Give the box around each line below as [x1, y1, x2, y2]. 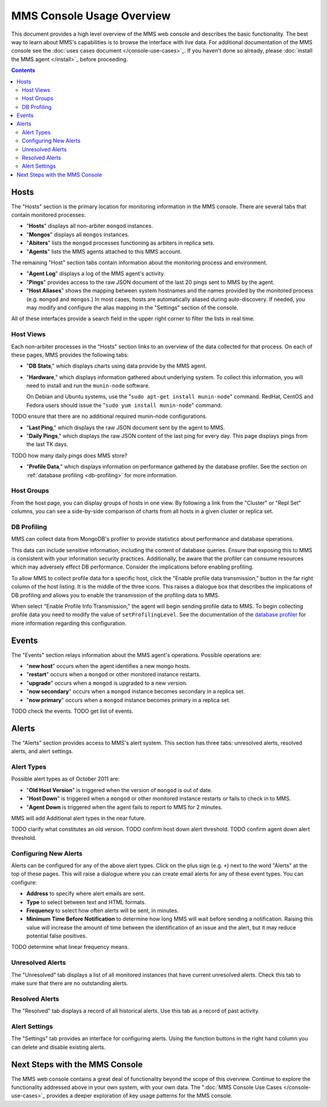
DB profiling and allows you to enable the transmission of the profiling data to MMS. [11, 591, 220, 599]
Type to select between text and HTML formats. [26, 898, 147, 905]
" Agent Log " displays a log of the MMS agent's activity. [26, 270, 165, 277]
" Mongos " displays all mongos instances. [26, 231, 130, 238]
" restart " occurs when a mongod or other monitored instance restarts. [26, 671, 201, 678]
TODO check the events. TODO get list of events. [11, 707, 134, 715]
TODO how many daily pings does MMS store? [11, 452, 128, 459]
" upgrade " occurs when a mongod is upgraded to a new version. [26, 679, 188, 687]
